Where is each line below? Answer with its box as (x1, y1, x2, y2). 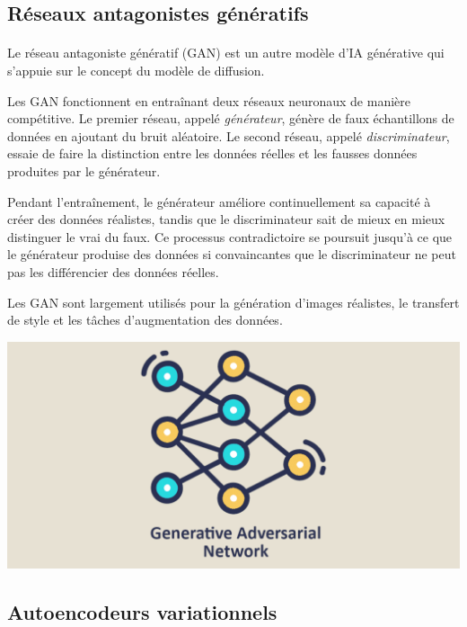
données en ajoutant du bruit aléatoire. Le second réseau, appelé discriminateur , (7, 126, 450, 145)
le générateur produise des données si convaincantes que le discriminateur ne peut (7, 245, 456, 264)
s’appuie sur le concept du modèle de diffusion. (7, 60, 265, 79)
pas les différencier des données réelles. (7, 262, 219, 281)
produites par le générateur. (7, 161, 161, 180)
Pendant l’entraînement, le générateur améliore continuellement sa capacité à (7, 192, 431, 210)
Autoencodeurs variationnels (7, 597, 278, 625)
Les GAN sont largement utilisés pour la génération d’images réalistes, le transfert (7, 292, 460, 311)
